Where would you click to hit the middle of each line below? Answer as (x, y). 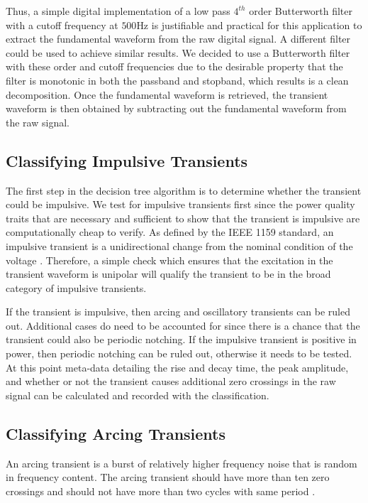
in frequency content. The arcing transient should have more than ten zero (168, 477)
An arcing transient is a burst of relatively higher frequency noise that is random (182, 463)
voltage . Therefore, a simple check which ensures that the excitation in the (169, 260)
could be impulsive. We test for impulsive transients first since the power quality (180, 204)
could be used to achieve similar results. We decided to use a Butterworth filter (178, 52)
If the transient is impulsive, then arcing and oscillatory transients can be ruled (178, 312)
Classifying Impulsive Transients (127, 160)
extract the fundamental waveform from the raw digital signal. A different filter (178, 39)
